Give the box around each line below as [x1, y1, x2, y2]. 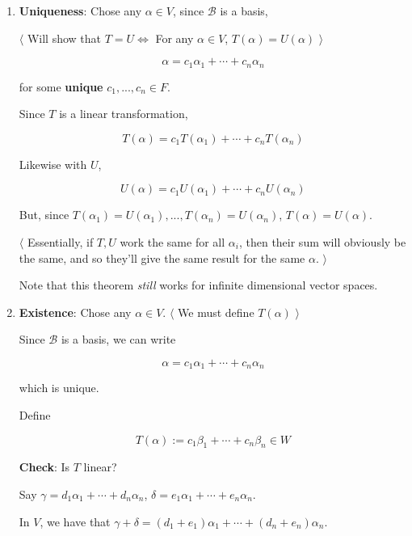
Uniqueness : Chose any [19, 2, 142, 19]
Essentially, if [27, 234, 94, 251]
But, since [19, 206, 69, 223]
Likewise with [19, 155, 87, 172]
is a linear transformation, [59, 105, 188, 122]
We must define [178, 303, 254, 320]
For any [155, 29, 194, 46]
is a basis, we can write [61, 331, 176, 348]
